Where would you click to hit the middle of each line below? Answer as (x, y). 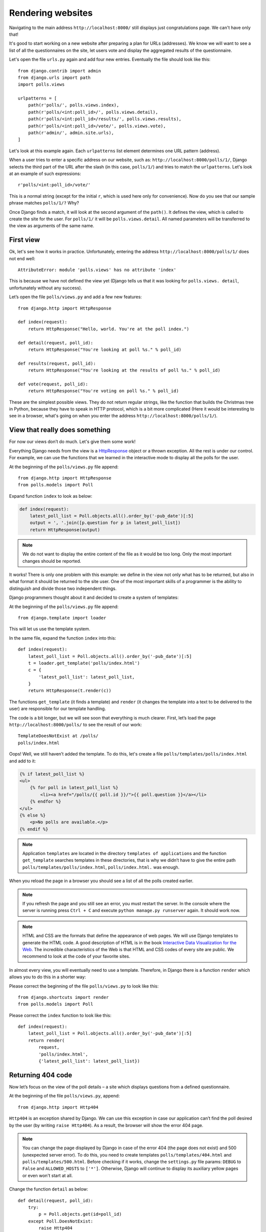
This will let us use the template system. (50, 629)
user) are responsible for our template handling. (57, 709)
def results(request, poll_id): (57, 363)
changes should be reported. (52, 561)
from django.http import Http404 (58, 1107)
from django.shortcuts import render (64, 997)
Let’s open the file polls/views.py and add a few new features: (76, 297)
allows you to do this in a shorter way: (48, 977)
